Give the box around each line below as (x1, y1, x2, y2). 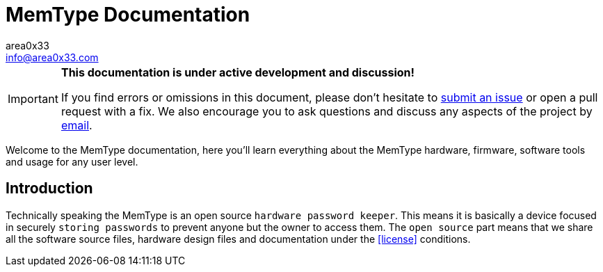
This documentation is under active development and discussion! (61, 65, 415, 79)
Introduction (6, 179, 93, 198)
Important (8, 91, 58, 106)
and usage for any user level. (6, 155, 138, 168)
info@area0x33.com (6, 51, 99, 63)
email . (61, 118, 93, 132)
